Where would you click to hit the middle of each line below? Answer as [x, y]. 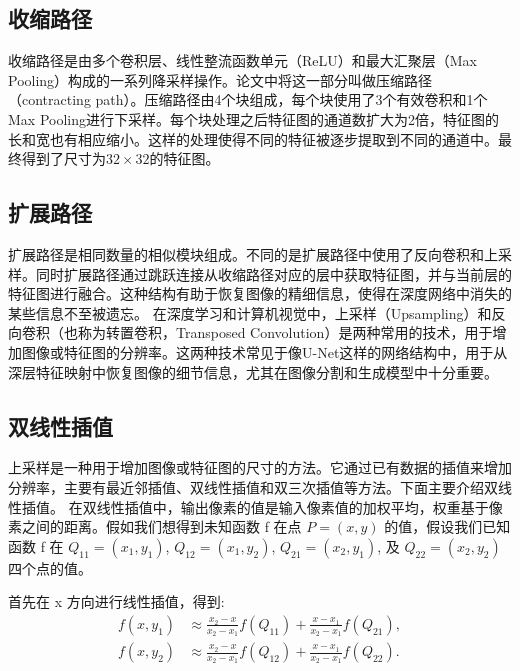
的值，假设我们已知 [447, 526]
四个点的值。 [50, 567]
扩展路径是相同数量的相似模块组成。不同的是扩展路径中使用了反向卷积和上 [253, 253]
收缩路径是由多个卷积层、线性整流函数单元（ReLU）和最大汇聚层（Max [242, 60]
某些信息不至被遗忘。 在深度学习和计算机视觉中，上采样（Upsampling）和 [250, 312]
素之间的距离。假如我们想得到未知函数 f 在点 [155, 526]
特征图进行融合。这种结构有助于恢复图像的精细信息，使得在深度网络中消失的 [260, 293]
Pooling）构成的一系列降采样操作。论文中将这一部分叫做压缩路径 [220, 79]
